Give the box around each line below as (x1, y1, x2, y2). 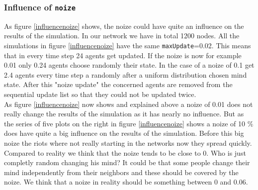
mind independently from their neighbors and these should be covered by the (4, 167, 239, 177)
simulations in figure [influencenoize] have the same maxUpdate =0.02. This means (4, 40, 251, 50)
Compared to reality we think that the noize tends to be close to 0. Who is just (4, 147, 246, 158)
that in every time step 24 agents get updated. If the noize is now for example (4, 50, 242, 60)
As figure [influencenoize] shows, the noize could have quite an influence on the (4, 20, 244, 31)
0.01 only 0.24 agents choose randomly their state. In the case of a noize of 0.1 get (4, 60, 255, 70)
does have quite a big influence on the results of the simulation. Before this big (4, 128, 244, 138)
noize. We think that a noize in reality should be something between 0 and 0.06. (4, 177, 248, 187)
